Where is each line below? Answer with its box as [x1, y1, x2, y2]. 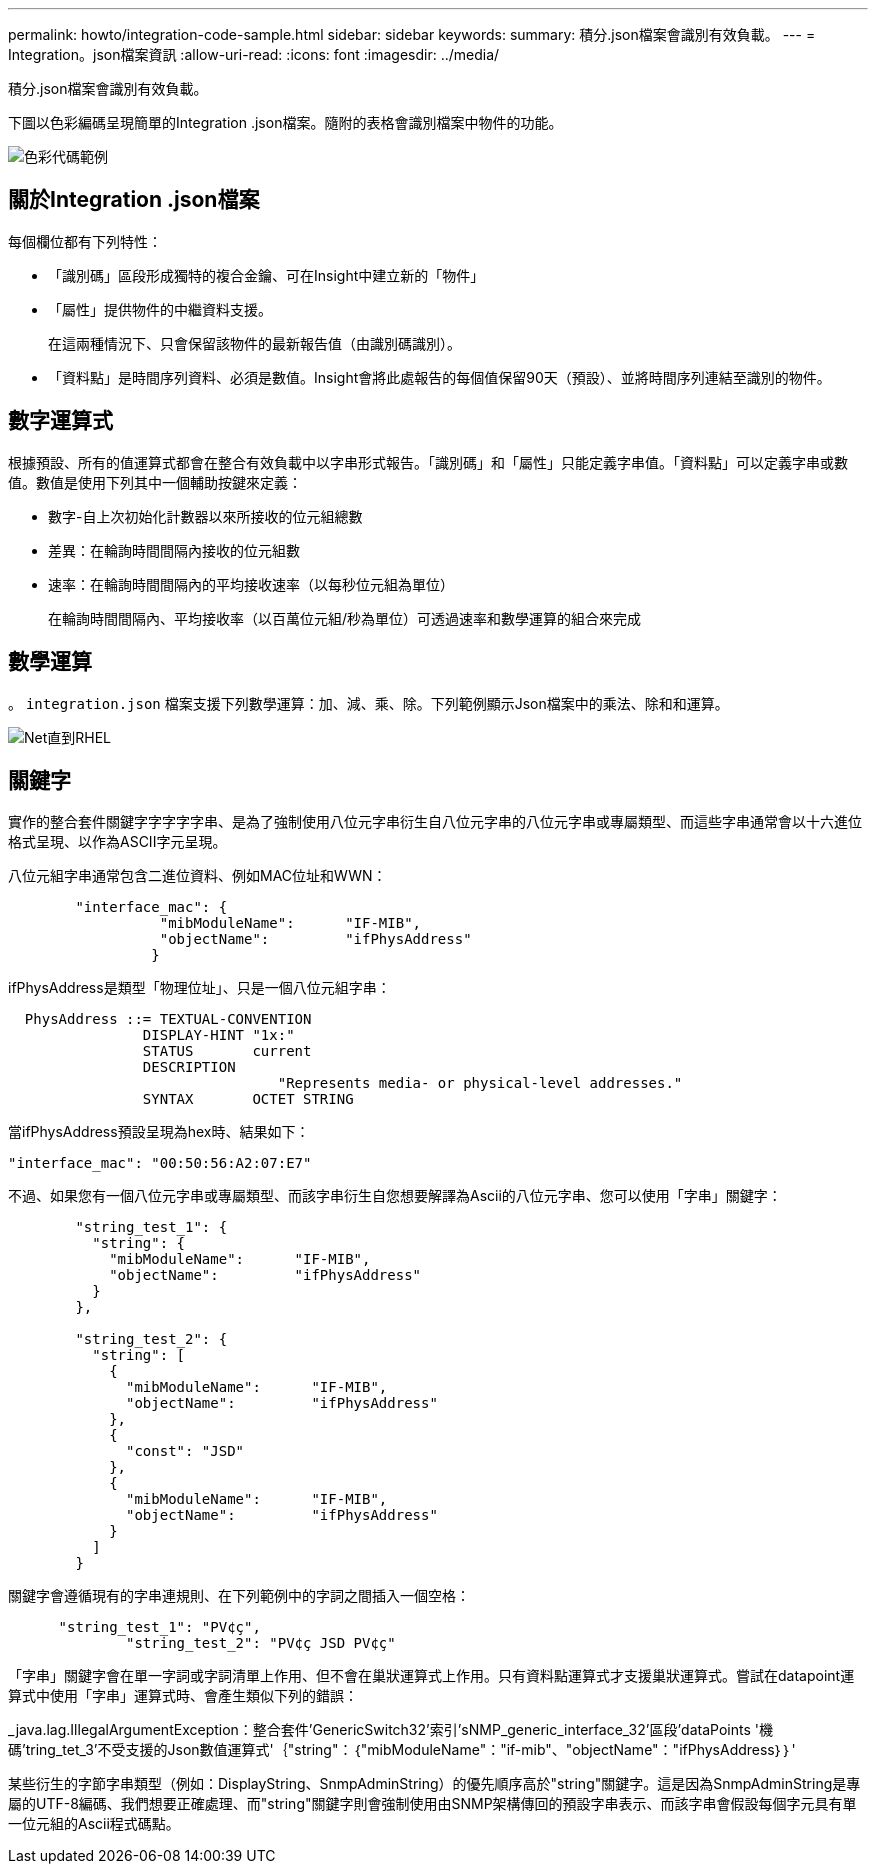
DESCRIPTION [142, 1059, 236, 1076]
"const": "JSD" [126, 1443, 245, 1460]
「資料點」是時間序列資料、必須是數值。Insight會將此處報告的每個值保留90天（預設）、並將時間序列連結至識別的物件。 [48, 368, 831, 386]
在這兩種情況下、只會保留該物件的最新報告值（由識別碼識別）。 [48, 334, 461, 352]
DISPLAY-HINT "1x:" [142, 1027, 295, 1044]
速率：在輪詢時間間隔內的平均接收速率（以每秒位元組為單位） [48, 575, 454, 593]
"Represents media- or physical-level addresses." [277, 1075, 683, 1092]
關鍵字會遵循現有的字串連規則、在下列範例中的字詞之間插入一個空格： [8, 1587, 470, 1605]
